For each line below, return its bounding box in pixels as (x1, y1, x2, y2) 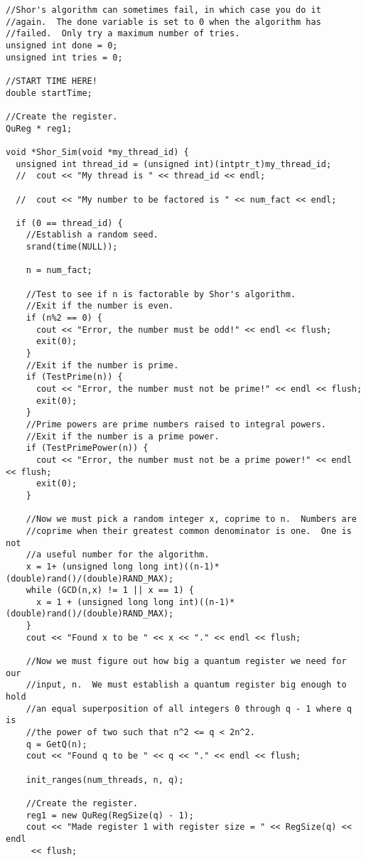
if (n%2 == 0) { (26, 313, 103, 323)
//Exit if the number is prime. (26, 360, 179, 370)
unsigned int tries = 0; (6, 52, 123, 63)
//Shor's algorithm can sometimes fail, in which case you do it (6, 5, 321, 15)
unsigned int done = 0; (6, 40, 118, 50)
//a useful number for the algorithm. (26, 550, 210, 560)
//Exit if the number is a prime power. (26, 431, 220, 442)
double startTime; (6, 87, 92, 98)
